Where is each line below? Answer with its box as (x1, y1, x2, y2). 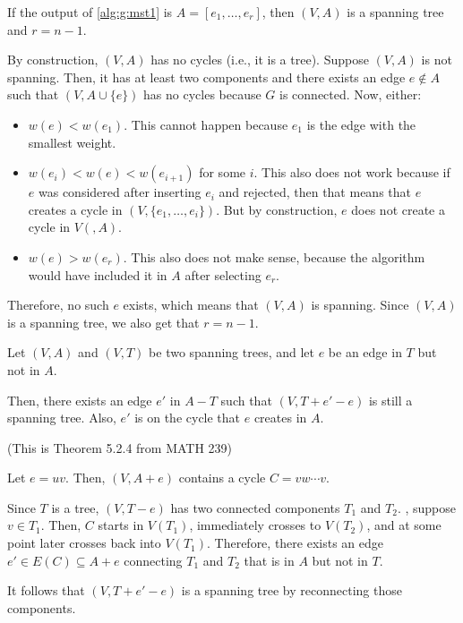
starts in (98, 516, 144, 534)
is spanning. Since (311, 295, 409, 314)
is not (421, 50, 452, 69)
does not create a (351, 200, 445, 218)
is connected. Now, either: (279, 85, 422, 104)
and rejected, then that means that (219, 183, 411, 201)
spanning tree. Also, (7, 408, 116, 427)
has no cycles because (143, 85, 262, 104)
